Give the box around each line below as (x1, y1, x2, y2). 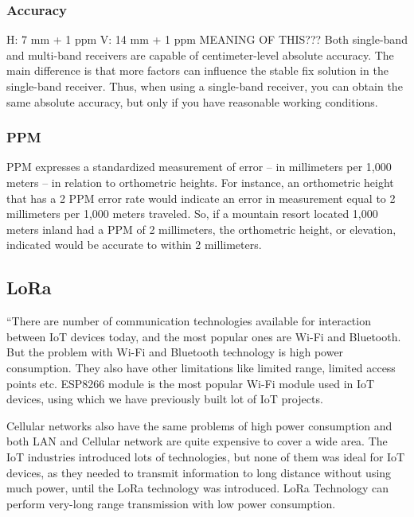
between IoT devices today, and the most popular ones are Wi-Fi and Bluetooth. (6, 328, 401, 344)
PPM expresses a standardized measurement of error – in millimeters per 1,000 (6, 158, 392, 175)
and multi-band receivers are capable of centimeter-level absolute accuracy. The (6, 46, 394, 63)
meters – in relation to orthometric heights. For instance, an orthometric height (6, 174, 394, 190)
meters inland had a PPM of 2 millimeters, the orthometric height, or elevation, (6, 220, 396, 237)
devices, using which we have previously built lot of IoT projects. (6, 391, 323, 407)
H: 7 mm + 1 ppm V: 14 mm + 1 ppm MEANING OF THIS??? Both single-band (6, 31, 408, 48)
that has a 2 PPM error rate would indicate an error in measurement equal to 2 (6, 189, 396, 206)
